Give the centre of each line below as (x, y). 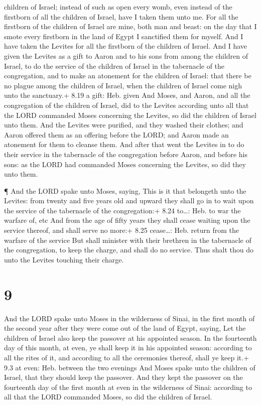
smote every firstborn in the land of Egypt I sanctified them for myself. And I (124, 36)
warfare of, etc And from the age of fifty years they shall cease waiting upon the (127, 220)
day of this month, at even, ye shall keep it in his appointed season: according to (128, 348)
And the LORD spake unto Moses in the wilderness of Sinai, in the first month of (129, 318)
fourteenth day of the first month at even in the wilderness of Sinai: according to (128, 387)
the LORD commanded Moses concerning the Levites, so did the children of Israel (130, 115)
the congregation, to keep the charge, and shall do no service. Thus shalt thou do (129, 250)
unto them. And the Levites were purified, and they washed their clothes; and (124, 125)
